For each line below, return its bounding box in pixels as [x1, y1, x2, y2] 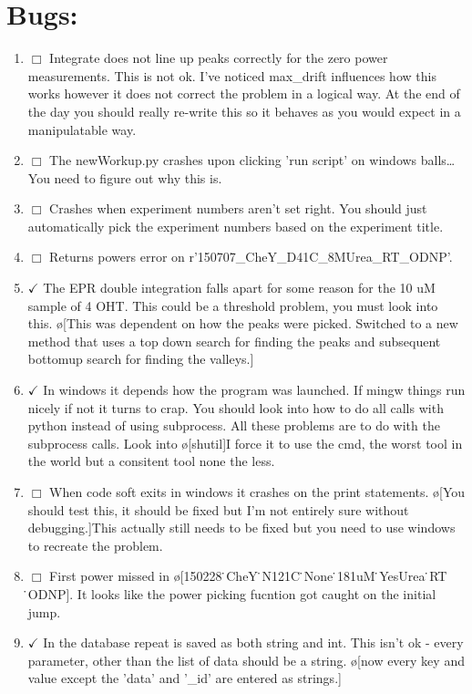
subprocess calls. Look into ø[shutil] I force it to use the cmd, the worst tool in [27, 433, 463, 452]
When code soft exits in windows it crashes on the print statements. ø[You [49, 482, 466, 501]
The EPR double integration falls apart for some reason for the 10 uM [43, 278, 436, 297]
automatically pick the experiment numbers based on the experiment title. [27, 216, 444, 235]
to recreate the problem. [27, 535, 163, 554]
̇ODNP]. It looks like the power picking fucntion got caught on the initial [27, 584, 436, 603]
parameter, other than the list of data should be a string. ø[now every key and [27, 650, 465, 669]
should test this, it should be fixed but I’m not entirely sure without [27, 500, 409, 519]
